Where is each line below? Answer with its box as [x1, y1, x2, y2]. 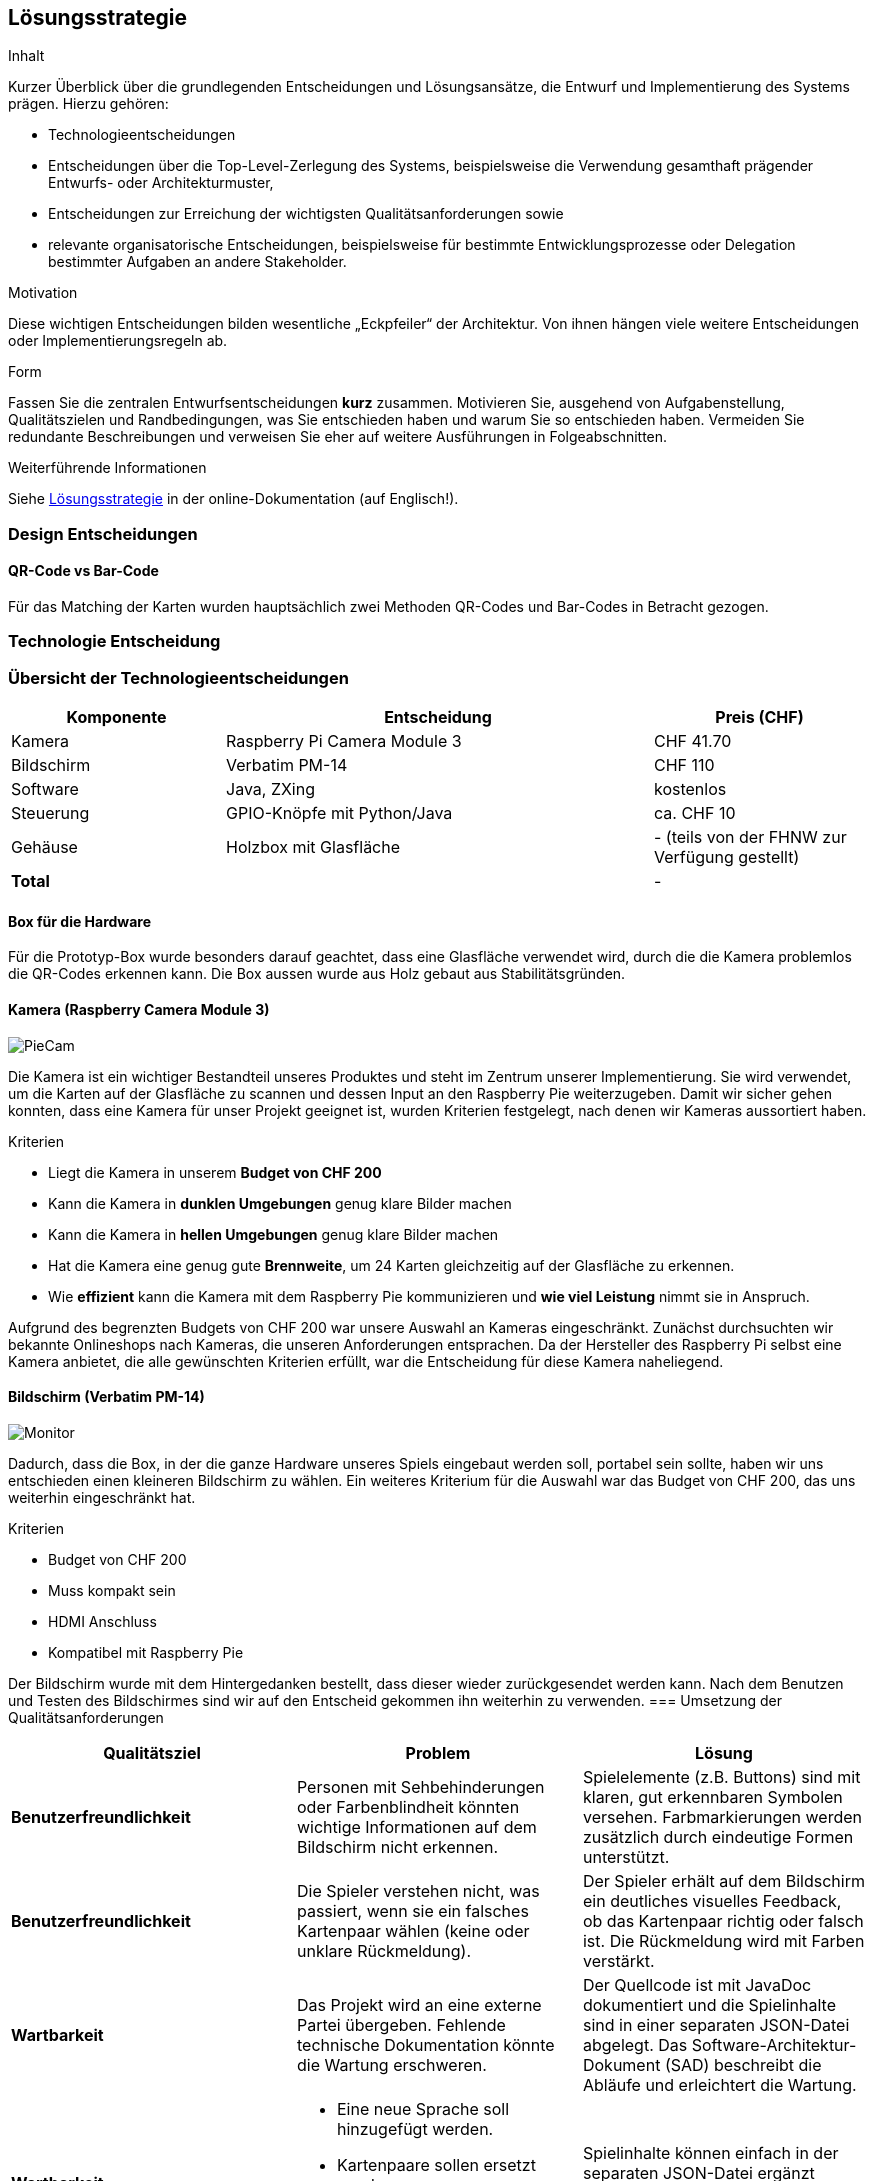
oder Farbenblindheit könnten [296, 1796, 520, 1817]
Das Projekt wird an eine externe [296, 1994, 542, 2015]
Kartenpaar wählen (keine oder [296, 1920, 530, 1941]
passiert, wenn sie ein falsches [296, 1900, 529, 1921]
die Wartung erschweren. [296, 2054, 487, 2075]
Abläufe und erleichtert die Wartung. [582, 2074, 857, 2095]
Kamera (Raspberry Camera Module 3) [8, 1000, 270, 1018]
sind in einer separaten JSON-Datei [582, 2014, 850, 2035]
